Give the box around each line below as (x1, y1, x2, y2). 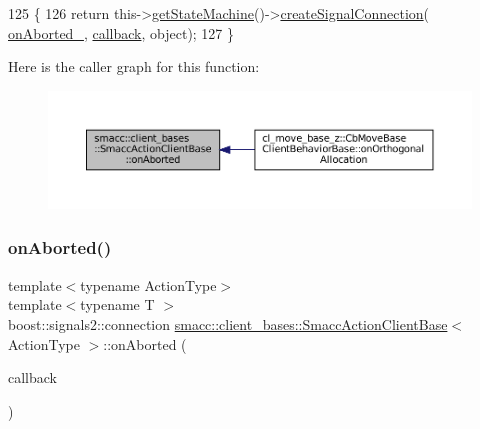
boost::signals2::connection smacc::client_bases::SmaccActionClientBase (8, 313, 448, 334)
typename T (80, 294, 155, 315)
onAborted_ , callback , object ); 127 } (8, 22, 235, 43)
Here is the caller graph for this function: (8, 56, 260, 77)
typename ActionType (80, 274, 217, 295)
